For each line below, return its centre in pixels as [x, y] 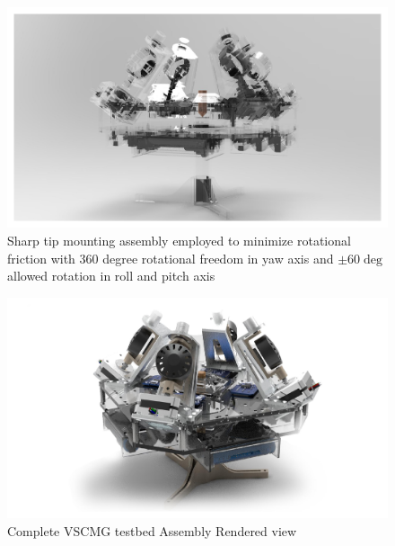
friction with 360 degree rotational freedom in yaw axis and [171, 258]
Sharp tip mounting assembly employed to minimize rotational [179, 240]
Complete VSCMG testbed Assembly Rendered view [152, 530]
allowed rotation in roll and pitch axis [111, 276]
